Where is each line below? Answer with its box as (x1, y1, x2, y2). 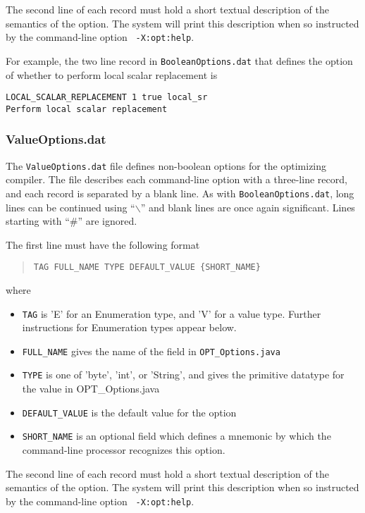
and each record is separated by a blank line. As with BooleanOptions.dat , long (6, 185, 354, 200)
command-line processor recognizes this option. (22, 443, 225, 457)
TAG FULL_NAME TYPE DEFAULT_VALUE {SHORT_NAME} (33, 262, 261, 273)
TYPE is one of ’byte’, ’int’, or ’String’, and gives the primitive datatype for (22, 367, 345, 382)
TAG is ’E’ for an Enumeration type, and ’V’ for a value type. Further (22, 306, 321, 321)
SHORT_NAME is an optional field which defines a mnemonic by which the (22, 428, 331, 443)
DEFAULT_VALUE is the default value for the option (22, 404, 237, 419)
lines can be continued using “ (6, 199, 135, 214)
